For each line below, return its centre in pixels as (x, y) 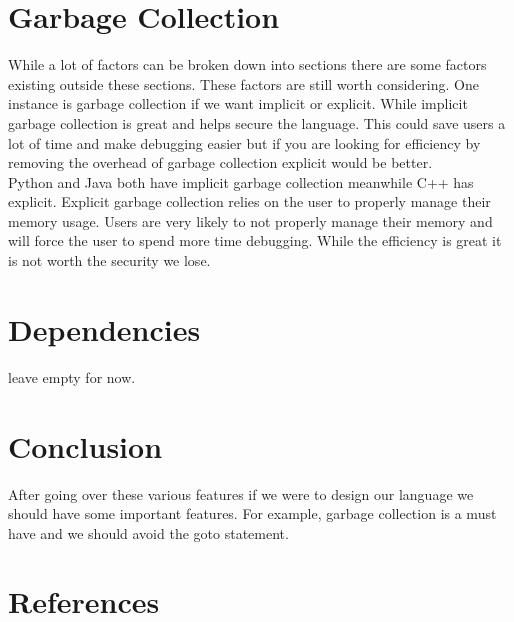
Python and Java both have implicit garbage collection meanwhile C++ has (241, 181)
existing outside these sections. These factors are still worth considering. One (243, 83)
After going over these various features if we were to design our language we (241, 493)
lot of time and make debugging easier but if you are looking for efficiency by (244, 142)
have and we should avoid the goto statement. (148, 532)
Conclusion (85, 445)
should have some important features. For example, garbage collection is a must (252, 513)
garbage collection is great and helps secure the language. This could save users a (257, 122)
